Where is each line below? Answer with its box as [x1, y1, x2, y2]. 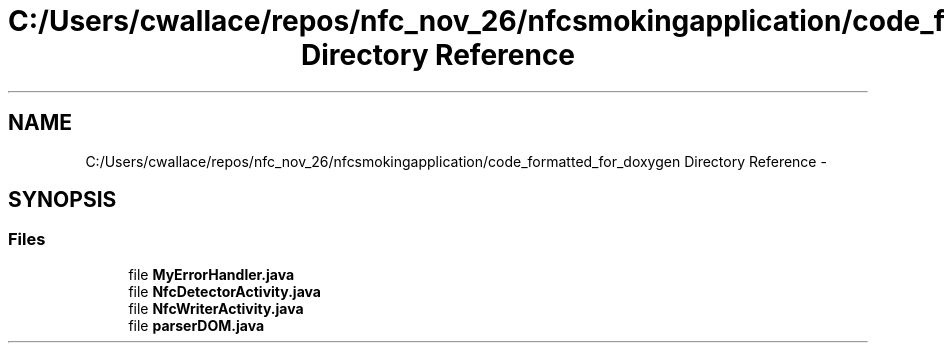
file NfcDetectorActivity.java [128, 282, 321, 300]
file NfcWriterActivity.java [128, 299, 304, 317]
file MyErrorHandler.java [128, 265, 295, 283]
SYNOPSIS [8, 187, 117, 213]
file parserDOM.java [128, 316, 265, 334]
